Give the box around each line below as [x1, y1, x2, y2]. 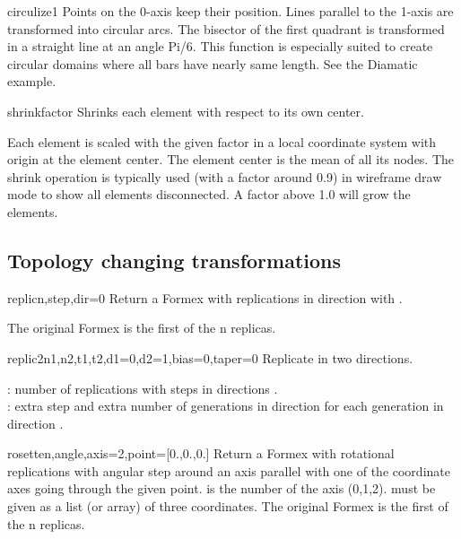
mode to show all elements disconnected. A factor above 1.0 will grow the [7, 185, 411, 204]
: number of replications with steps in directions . [7, 378, 278, 397]
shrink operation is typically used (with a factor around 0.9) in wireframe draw [7, 167, 442, 186]
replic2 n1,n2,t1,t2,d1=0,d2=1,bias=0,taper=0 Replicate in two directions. [7, 348, 413, 367]
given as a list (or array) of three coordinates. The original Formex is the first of [7, 497, 448, 516]
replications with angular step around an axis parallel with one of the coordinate [7, 461, 450, 480]
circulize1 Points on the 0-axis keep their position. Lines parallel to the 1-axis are [7, 2, 454, 20]
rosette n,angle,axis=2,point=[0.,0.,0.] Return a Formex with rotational [7, 444, 395, 463]
